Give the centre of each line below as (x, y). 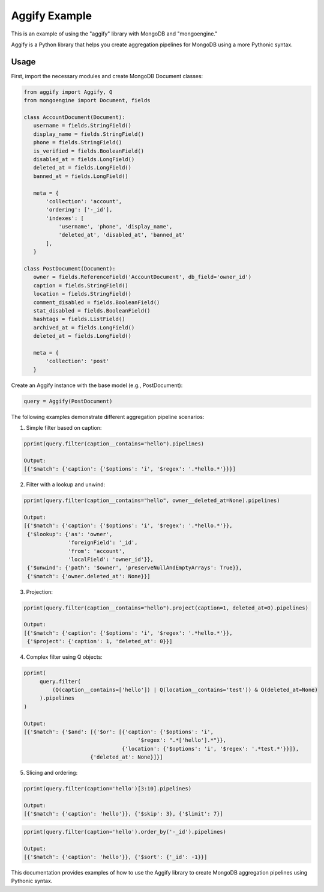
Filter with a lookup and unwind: (66, 484)
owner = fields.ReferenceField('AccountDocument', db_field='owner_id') (142, 277)
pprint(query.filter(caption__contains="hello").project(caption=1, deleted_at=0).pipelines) (166, 608)
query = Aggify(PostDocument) (68, 401)
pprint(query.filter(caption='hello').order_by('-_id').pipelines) (125, 832)
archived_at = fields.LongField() (84, 327)
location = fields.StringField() (82, 294)
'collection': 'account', (84, 201)
